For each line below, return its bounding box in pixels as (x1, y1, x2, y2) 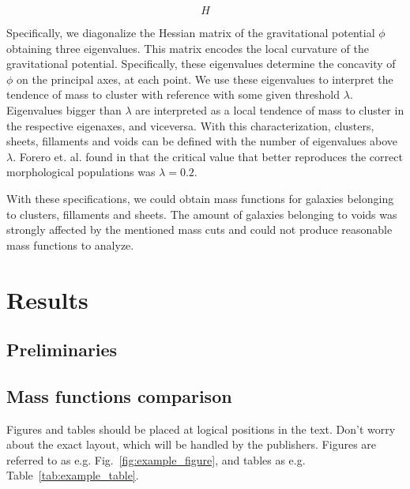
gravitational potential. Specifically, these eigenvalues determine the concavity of (6, 55, 396, 72)
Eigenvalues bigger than (6, 101, 122, 118)
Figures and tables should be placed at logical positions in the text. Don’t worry (6, 420, 396, 437)
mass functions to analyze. (6, 236, 134, 253)
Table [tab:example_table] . (6, 467, 139, 483)
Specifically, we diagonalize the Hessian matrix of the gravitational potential (6, 24, 375, 40)
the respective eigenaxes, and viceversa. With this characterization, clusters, (6, 117, 374, 134)
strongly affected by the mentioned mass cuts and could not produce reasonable (6, 221, 393, 238)
